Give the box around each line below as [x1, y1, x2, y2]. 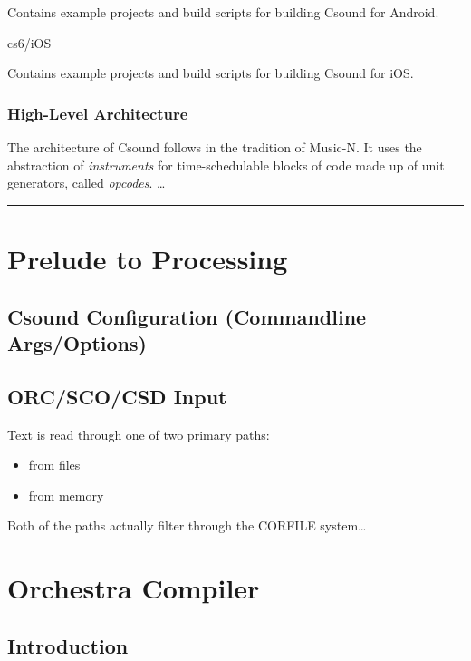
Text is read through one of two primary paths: [7, 424, 270, 443]
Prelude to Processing [7, 239, 288, 277]
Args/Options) [7, 328, 147, 356]
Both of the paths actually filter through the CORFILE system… [7, 516, 367, 535]
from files [28, 455, 81, 474]
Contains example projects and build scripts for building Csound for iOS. [7, 63, 414, 83]
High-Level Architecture [7, 102, 188, 124]
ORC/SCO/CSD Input [7, 382, 227, 410]
